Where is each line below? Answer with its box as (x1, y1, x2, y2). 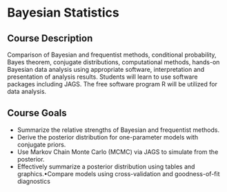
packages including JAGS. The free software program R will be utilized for (7, 80, 217, 88)
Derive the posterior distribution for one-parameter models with (17, 133, 199, 141)
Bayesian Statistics (7, 5, 119, 21)
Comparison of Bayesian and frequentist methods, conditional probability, (7, 50, 217, 59)
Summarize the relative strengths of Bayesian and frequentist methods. (17, 126, 219, 134)
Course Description (7, 32, 93, 44)
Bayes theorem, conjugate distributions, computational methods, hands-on (7, 58, 220, 66)
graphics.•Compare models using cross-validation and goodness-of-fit (17, 169, 220, 177)
